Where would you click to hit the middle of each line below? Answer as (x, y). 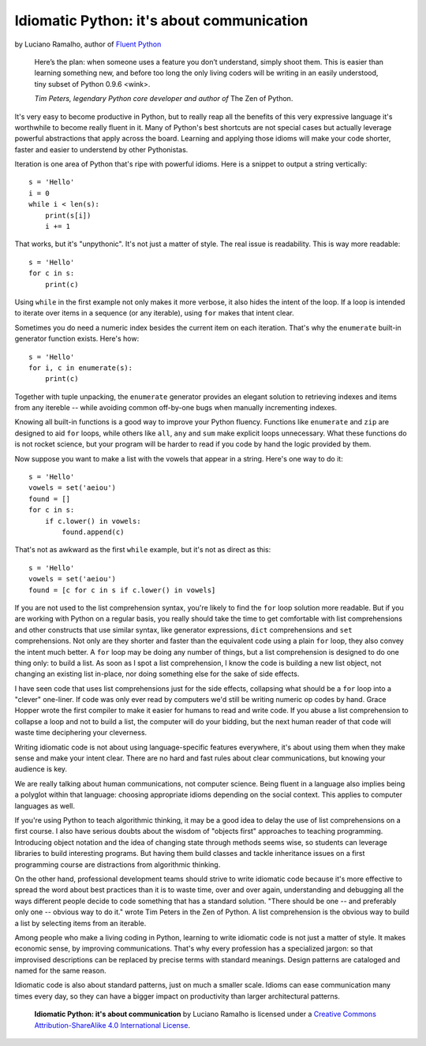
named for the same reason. (60, 971)
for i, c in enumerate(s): (81, 368)
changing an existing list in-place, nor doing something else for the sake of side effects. (157, 674)
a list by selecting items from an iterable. (80, 923)
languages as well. (45, 805)
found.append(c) (93, 532)
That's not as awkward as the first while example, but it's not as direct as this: (143, 550)
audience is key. (41, 769)
